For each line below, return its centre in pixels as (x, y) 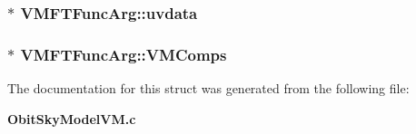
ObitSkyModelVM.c (72, 118)
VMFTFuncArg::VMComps (124, 54)
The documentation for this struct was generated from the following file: (208, 88)
